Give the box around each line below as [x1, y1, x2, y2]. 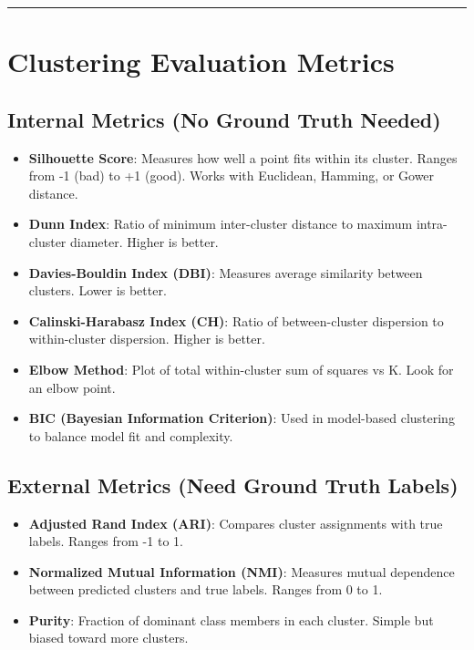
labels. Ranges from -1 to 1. [28, 531, 183, 551]
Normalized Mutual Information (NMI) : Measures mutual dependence [28, 562, 455, 581]
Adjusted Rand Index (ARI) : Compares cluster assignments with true [28, 513, 443, 532]
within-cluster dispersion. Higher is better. [28, 329, 265, 348]
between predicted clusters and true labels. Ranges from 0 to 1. [28, 580, 383, 599]
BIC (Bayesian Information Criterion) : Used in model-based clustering [28, 408, 455, 428]
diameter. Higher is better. [70, 232, 219, 251]
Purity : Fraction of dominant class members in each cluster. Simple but [28, 610, 434, 629]
